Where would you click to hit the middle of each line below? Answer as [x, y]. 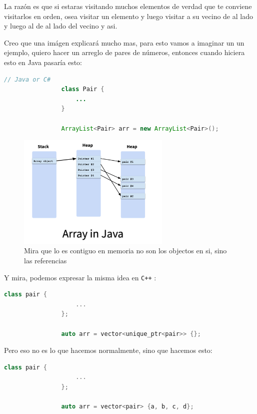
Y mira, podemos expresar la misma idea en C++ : [80, 277]
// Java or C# [27, 79]
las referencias [45, 260]
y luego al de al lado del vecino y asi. [61, 26]
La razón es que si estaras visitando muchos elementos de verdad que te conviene [128, 6]
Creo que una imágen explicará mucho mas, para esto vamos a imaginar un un [124, 42]
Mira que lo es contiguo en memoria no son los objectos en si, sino [125, 251]
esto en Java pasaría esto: [43, 62]
